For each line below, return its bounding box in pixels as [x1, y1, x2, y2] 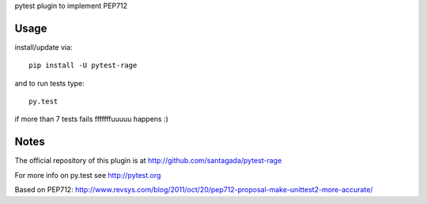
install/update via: [14, 42, 73, 51]
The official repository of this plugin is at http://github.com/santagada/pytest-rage [14, 156, 282, 165]
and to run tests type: [14, 78, 85, 88]
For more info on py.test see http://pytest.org [14, 170, 161, 179]
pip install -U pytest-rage [28, 61, 138, 70]
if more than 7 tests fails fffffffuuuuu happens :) [14, 115, 169, 124]
